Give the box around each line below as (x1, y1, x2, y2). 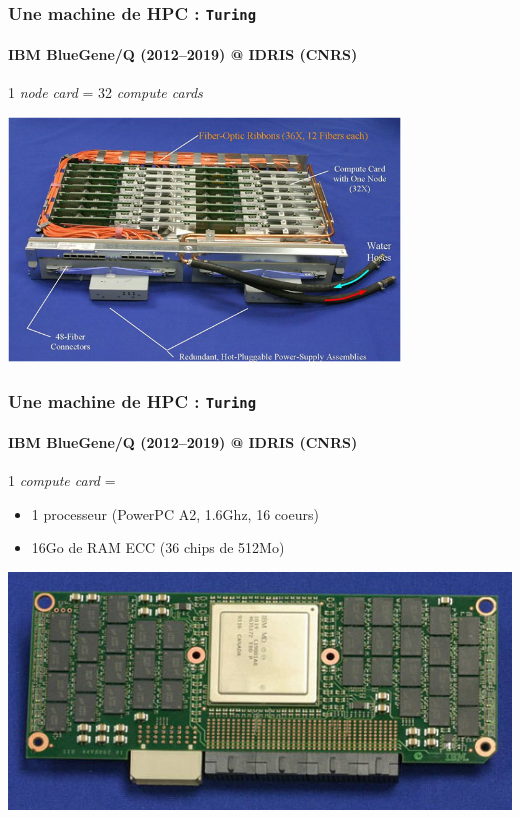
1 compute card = (8, 470, 116, 491)
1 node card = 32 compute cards (8, 82, 203, 103)
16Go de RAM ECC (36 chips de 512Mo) (31, 537, 285, 558)
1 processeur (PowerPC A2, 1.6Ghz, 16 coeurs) (31, 503, 319, 524)
